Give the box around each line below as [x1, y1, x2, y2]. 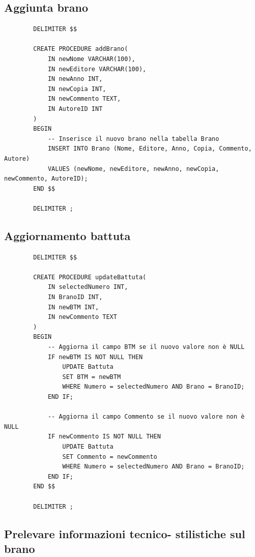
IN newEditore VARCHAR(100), [47, 65, 147, 73]
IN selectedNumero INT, [47, 283, 128, 291]
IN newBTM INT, [47, 303, 99, 311]
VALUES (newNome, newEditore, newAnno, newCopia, [47, 165, 219, 172]
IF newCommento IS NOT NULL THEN [47, 433, 161, 441]
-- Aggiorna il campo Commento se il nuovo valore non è [47, 413, 245, 421]
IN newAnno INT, [47, 75, 103, 83]
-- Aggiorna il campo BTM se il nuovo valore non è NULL [47, 343, 245, 351]
